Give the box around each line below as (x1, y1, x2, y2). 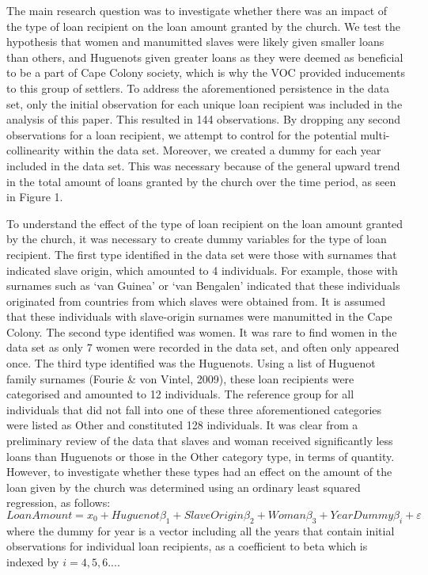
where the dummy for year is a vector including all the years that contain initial (6, 522, 395, 539)
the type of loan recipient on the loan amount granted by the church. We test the (6, 17, 400, 34)
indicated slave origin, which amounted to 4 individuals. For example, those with (6, 261, 398, 278)
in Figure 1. (6, 188, 63, 205)
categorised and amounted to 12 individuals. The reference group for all (6, 386, 354, 402)
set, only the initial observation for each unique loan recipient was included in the (6, 95, 403, 112)
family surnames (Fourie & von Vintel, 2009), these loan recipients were (6, 370, 354, 387)
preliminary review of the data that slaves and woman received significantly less (6, 432, 393, 449)
